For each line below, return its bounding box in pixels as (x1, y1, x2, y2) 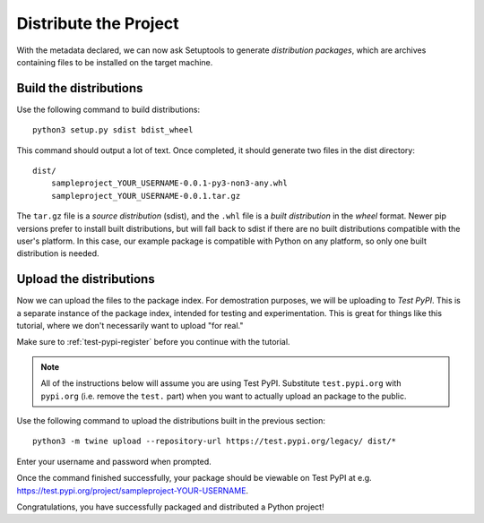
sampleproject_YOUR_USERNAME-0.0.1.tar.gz (50, 191, 241, 201)
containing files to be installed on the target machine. (16, 56, 213, 67)
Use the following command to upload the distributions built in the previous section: (16, 416, 326, 425)
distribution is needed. (16, 248, 99, 259)
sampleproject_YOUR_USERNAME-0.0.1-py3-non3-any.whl (50, 178, 289, 188)
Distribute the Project (16, 13, 179, 33)
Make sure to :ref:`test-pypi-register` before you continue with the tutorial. (16, 337, 290, 347)
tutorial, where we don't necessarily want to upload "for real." (16, 321, 244, 331)
